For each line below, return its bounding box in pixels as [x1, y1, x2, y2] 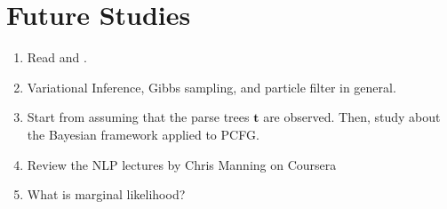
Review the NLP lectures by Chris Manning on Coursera [27, 155, 337, 173]
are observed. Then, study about [263, 108, 441, 126]
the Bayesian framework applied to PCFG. [27, 125, 259, 143]
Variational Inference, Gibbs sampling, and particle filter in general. [27, 77, 396, 96]
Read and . [27, 48, 87, 67]
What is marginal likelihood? [27, 185, 186, 204]
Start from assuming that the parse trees [27, 108, 250, 126]
